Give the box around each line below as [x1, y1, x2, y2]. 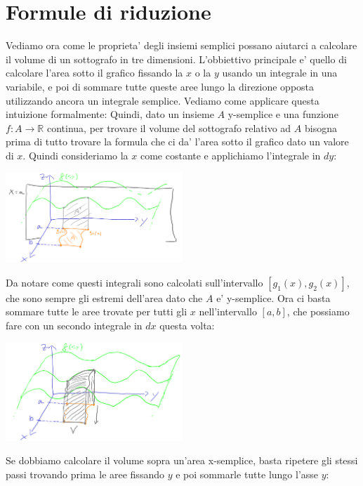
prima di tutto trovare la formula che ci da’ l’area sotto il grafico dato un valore [6, 134, 349, 149]
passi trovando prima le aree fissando [6, 466, 164, 481]
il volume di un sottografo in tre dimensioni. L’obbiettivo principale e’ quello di [6, 51, 347, 66]
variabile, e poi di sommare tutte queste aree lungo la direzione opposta [6, 79, 315, 93]
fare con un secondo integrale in [6, 317, 143, 332]
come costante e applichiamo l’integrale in [140, 147, 321, 162]
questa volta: [159, 317, 215, 332]
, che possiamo [286, 304, 350, 319]
